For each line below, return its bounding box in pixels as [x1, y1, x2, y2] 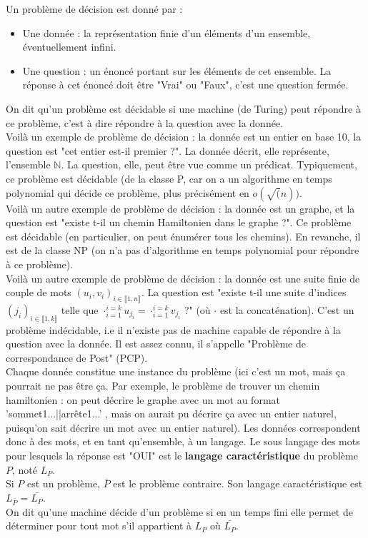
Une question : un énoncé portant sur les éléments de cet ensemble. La [22, 63, 332, 78]
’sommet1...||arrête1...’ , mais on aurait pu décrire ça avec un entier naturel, [6, 406, 337, 421]
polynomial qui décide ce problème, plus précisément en [6, 185, 249, 200]
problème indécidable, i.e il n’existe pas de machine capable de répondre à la [6, 322, 341, 337]
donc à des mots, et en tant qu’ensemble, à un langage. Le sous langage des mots [6, 434, 360, 449]
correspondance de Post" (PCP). [6, 350, 148, 365]
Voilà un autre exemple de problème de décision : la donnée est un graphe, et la [6, 201, 355, 215]
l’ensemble [6, 157, 51, 172]
